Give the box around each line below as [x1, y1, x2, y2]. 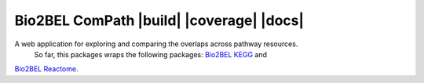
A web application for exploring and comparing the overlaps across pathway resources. [14, 39, 298, 49]
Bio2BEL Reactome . [14, 64, 79, 74]
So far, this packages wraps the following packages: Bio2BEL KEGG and [34, 49, 267, 59]
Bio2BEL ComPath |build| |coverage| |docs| [14, 12, 305, 29]
